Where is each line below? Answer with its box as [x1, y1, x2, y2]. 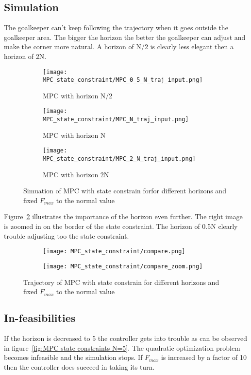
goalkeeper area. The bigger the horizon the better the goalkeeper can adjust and [4, 32, 246, 42]
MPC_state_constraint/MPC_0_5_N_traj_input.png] [43, 76, 203, 84]
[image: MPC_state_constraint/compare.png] [43, 248, 185, 255]
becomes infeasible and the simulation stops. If [4, 352, 143, 362]
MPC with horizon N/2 [43, 90, 113, 100]
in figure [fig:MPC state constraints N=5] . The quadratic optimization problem [4, 342, 240, 353]
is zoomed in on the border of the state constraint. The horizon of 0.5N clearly [4, 221, 238, 231]
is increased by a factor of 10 [161, 352, 247, 362]
